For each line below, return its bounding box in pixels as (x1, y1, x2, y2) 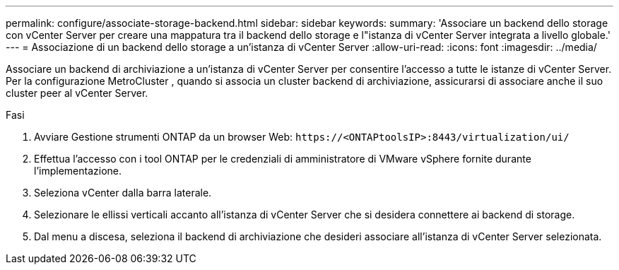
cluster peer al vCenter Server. (6, 87, 148, 99)
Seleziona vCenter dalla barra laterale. (34, 187, 212, 199)
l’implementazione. (34, 165, 122, 177)
